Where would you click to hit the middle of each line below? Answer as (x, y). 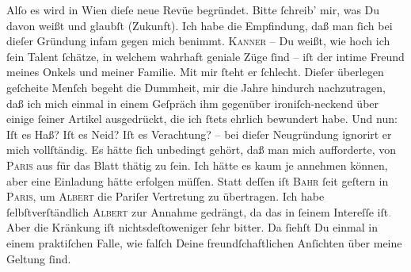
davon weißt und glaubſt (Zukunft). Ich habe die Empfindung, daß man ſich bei (200, 25)
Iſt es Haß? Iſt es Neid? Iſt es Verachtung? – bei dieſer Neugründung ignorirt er (199, 134)
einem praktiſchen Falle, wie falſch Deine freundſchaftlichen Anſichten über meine (204, 242)
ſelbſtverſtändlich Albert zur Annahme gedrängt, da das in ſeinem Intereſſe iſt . (199, 211)
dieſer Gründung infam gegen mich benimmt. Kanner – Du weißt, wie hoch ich (198, 41)
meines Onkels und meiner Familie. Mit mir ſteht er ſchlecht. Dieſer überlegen (195, 72)
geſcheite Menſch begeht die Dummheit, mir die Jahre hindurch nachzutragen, (196, 87)
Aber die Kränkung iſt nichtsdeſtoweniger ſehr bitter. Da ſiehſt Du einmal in (192, 227)
